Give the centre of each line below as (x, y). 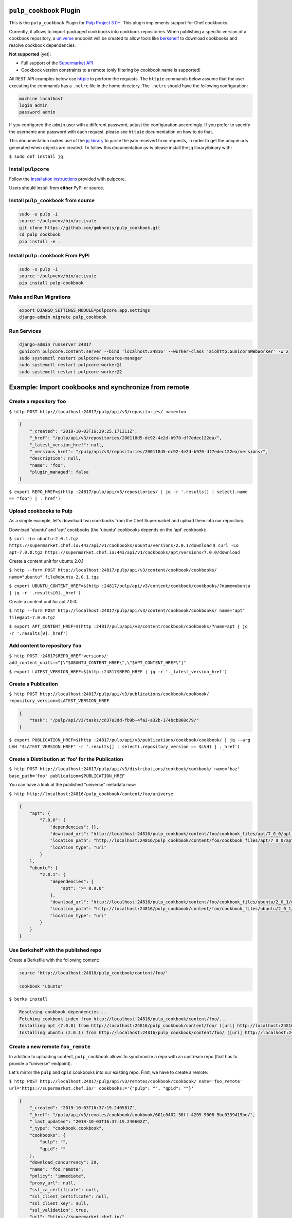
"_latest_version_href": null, (67, 445)
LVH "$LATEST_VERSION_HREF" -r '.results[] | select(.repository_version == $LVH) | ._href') (125, 747)
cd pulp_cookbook (40, 235)
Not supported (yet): (30, 54)
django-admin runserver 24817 (55, 344)
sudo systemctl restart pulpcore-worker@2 (71, 372)
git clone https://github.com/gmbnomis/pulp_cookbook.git (90, 228)
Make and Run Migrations (40, 297)
